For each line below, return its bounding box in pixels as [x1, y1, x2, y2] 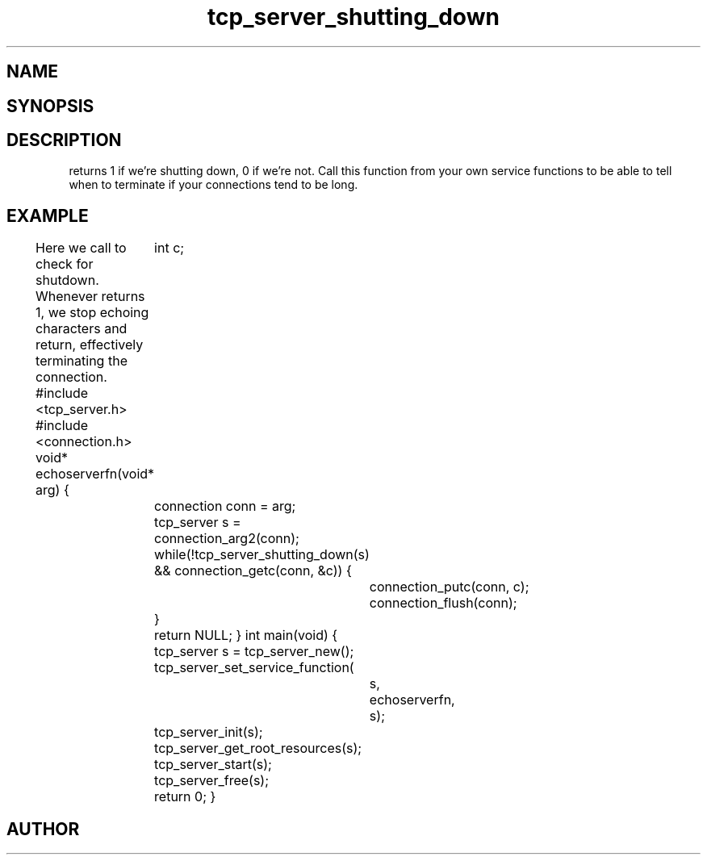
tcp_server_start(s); [154, 756, 272, 773]
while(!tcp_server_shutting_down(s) [154, 546, 370, 563]
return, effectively [36, 336, 144, 353]
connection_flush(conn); [369, 595, 517, 612]
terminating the [36, 353, 128, 370]
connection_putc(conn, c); [369, 579, 529, 596]
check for [36, 256, 94, 273]
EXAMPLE [6, 205, 89, 226]
